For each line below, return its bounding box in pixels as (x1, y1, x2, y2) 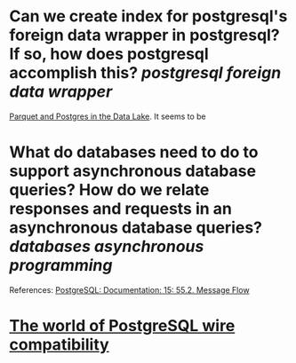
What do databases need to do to (9, 142, 259, 162)
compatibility (9, 335, 109, 355)
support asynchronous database (9, 162, 256, 181)
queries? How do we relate (9, 180, 210, 201)
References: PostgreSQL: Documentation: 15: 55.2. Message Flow (9, 284, 251, 295)
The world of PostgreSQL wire (9, 316, 236, 336)
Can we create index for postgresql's (9, 6, 288, 27)
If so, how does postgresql (9, 44, 209, 64)
